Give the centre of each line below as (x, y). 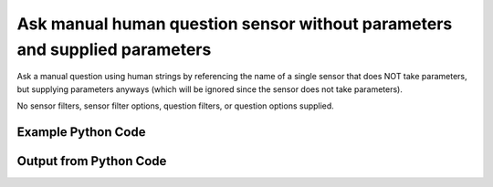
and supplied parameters (114, 49)
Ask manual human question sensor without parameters (235, 24)
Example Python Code (81, 132)
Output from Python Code (92, 161)
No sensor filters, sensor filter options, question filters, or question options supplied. (176, 106)
